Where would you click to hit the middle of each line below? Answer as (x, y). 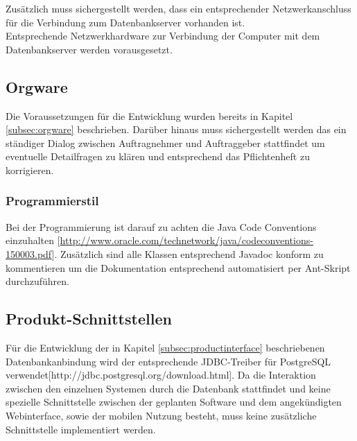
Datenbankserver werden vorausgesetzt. (89, 49)
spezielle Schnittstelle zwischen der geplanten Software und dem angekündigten (174, 402)
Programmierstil (52, 201)
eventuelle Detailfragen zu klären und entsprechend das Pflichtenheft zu (158, 156)
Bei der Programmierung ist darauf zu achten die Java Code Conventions (161, 226)
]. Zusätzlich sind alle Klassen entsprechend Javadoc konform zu (188, 253)
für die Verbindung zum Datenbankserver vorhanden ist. (125, 22)
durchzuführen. (37, 281)
